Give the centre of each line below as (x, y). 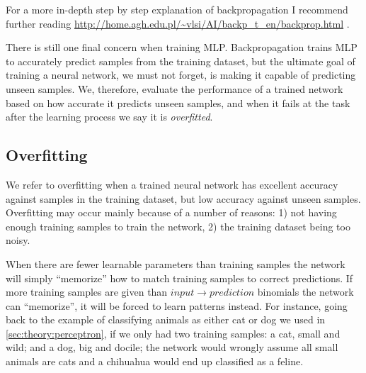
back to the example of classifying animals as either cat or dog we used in (166, 319)
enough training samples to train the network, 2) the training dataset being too (178, 226)
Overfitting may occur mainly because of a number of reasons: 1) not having (171, 212)
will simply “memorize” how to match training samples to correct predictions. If (179, 278)
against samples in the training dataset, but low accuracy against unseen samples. (183, 198)
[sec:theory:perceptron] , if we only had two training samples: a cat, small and (173, 333)
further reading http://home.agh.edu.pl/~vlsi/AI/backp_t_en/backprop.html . (178, 23)
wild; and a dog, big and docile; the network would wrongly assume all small (172, 347)
